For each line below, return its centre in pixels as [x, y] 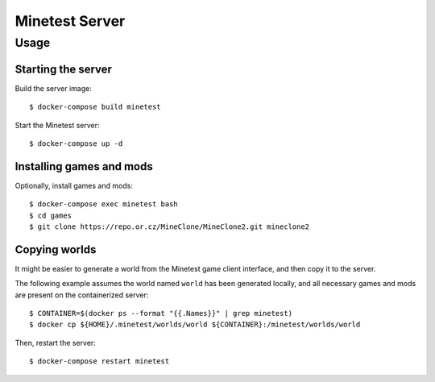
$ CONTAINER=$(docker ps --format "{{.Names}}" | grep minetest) [161, 313]
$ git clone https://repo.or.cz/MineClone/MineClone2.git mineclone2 [170, 226]
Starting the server [64, 69]
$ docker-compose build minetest [95, 107]
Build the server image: [53, 88]
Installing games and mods [84, 166]
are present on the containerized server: [82, 295]
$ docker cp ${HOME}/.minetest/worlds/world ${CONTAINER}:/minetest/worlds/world [195, 325]
